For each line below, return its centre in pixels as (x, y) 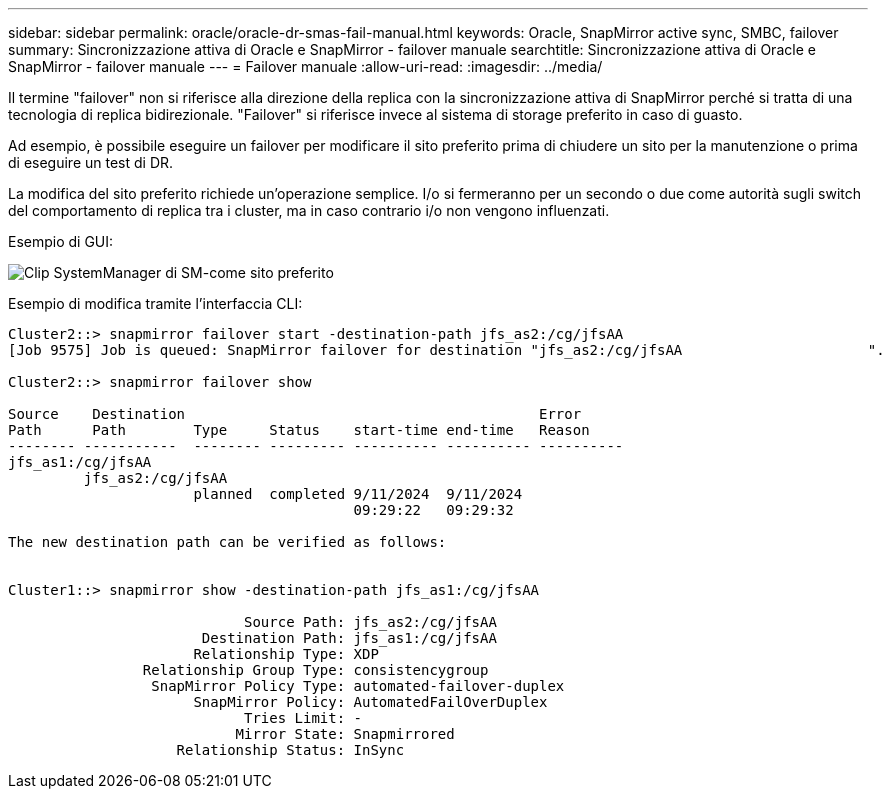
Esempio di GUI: (61, 241)
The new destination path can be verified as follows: (227, 542)
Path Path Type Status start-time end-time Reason (299, 430)
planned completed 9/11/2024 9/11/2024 (358, 494)
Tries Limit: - (303, 718)
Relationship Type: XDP (286, 654)
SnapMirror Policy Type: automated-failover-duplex (358, 686)
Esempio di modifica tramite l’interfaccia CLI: (155, 303)
